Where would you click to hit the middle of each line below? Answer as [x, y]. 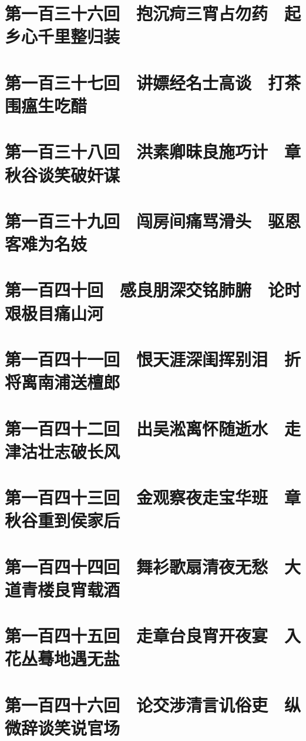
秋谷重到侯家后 [63, 520]
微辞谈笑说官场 [63, 727]
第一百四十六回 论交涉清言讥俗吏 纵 [153, 704]
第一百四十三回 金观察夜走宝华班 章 [153, 497]
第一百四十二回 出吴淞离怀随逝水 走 [153, 428]
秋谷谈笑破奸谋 [63, 174]
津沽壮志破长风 [63, 451]
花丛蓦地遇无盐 [63, 658]
